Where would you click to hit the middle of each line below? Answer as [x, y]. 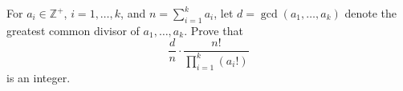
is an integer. [39, 77]
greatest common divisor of [73, 30]
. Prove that [214, 30]
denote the [370, 13]
